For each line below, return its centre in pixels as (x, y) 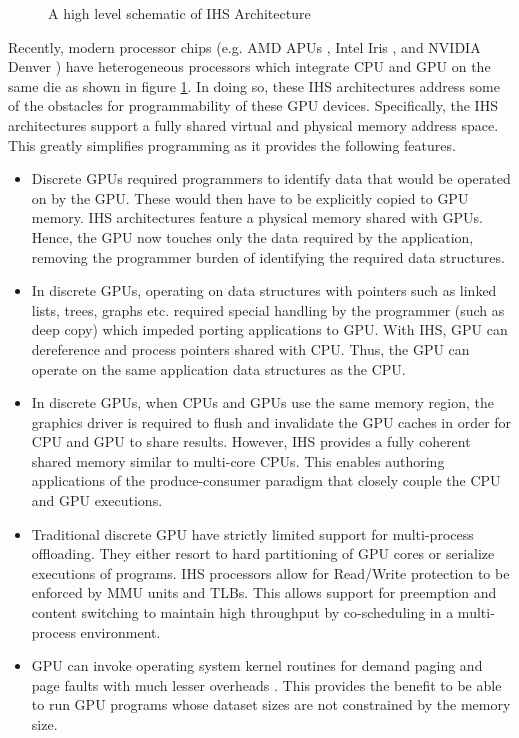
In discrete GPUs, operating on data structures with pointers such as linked (264, 290)
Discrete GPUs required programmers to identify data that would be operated (271, 178)
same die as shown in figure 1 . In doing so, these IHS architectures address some (254, 85)
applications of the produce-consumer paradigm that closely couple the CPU (266, 480)
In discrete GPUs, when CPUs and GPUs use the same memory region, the (262, 402)
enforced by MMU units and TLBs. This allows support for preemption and (264, 592)
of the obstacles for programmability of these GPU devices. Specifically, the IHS (253, 105)
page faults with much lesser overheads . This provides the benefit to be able (266, 684)
